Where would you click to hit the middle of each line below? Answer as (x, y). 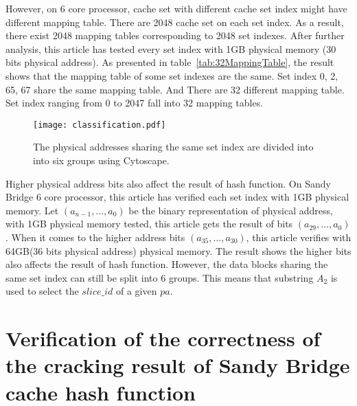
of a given (137, 291)
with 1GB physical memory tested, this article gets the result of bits (149, 224)
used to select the (42, 291)
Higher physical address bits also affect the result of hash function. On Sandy (168, 183)
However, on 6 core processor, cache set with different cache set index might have (176, 8)
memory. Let (32, 210)
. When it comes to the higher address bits (95, 237)
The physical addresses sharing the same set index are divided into (173, 147)
